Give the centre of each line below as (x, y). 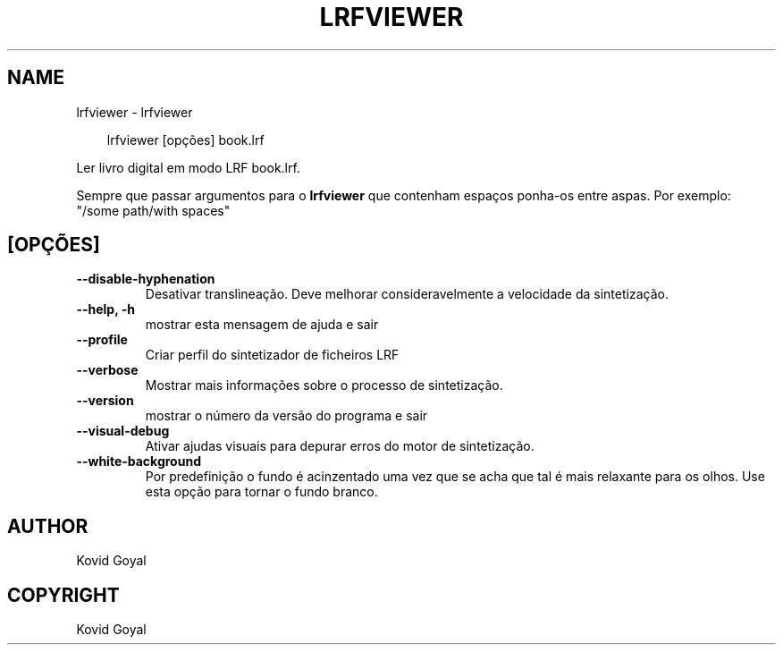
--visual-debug (123, 431)
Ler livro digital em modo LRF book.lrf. (188, 167)
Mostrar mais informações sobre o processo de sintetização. (324, 385)
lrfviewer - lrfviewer (135, 112)
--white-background (139, 461)
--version (105, 401)
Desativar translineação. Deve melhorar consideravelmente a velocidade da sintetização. (407, 294)
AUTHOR (48, 526)
